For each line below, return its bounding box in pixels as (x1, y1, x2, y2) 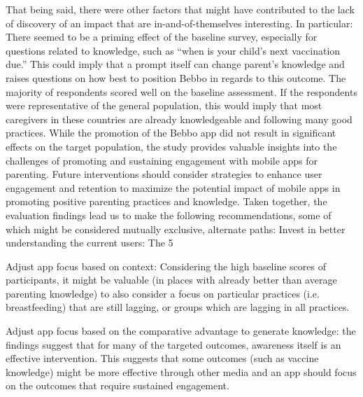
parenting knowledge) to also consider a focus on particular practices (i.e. (6, 286, 320, 300)
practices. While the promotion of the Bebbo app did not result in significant (6, 125, 336, 140)
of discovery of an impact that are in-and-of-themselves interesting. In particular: (6, 15, 353, 30)
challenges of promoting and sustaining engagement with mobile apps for (6, 153, 318, 167)
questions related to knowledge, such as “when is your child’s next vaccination (6, 43, 341, 57)
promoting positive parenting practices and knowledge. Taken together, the (6, 194, 327, 209)
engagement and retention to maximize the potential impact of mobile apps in (6, 180, 341, 195)
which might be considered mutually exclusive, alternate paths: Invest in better (6, 221, 346, 236)
